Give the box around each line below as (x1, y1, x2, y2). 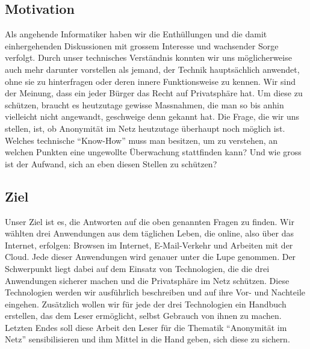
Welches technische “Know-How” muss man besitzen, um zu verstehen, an (5, 134, 278, 146)
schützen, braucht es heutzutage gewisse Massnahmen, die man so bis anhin (5, 98, 284, 111)
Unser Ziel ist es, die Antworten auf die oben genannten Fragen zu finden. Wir (5, 215, 294, 227)
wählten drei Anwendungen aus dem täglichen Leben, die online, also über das (5, 227, 294, 239)
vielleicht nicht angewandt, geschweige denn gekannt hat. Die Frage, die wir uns (5, 110, 300, 123)
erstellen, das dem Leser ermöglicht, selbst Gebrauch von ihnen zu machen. (5, 309, 282, 322)
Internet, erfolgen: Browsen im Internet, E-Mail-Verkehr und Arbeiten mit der (5, 238, 293, 251)
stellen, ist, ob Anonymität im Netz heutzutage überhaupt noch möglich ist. (5, 122, 285, 134)
